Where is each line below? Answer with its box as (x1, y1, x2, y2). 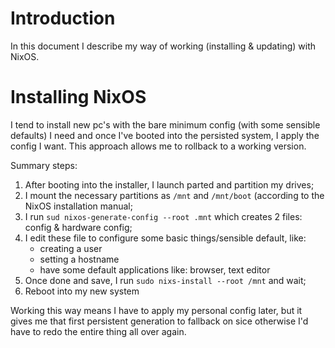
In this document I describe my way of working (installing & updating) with (10, 40, 316, 52)
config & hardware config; (24, 221, 133, 233)
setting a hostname (39, 253, 120, 265)
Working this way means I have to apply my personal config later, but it (10, 304, 303, 316)
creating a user (39, 242, 103, 254)
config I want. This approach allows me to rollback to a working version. (10, 140, 307, 152)
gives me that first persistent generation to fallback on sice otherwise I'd (10, 315, 309, 327)
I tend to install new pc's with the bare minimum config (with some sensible (10, 118, 321, 131)
